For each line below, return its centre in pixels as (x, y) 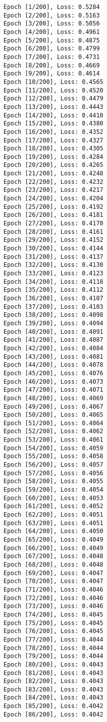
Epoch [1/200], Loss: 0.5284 (52, 7)
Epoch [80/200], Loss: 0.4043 (53, 664)
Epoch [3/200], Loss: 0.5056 (52, 24)
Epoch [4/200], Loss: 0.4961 (52, 32)
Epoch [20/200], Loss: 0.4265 (53, 165)
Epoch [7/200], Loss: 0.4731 (52, 57)
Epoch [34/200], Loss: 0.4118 (53, 282)
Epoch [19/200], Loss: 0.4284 (53, 157)
